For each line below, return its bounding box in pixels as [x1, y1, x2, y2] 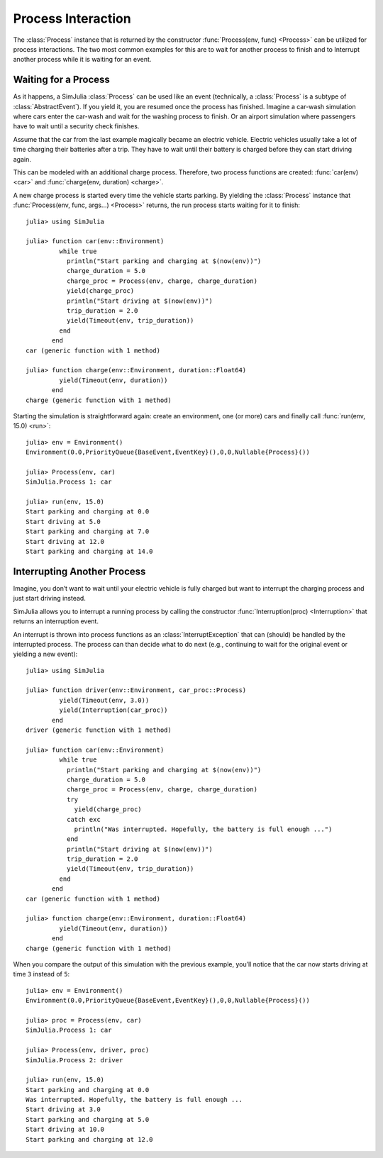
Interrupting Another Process [13, 565, 146, 577]
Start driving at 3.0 [26, 1106, 101, 1113]
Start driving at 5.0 [26, 518, 101, 525]
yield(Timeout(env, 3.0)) [59, 696, 150, 704]
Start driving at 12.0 [26, 538, 105, 545]
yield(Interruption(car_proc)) [59, 706, 168, 714]
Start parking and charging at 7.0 [26, 528, 150, 535]
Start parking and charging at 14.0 [26, 547, 153, 556]
